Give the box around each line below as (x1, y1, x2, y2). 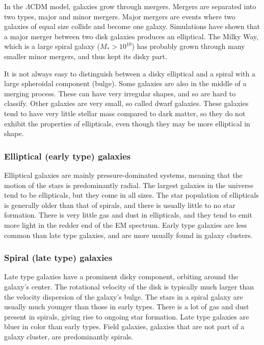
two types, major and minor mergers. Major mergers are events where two (4, 11, 235, 21)
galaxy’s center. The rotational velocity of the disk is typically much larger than (4, 281, 254, 291)
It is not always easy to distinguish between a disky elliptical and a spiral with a (4, 68, 255, 78)
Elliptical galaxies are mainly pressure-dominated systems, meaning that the (4, 169, 243, 180)
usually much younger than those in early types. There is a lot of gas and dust (4, 301, 249, 312)
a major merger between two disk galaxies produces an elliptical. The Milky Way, (4, 31, 258, 41)
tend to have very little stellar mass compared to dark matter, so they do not (4, 108, 246, 118)
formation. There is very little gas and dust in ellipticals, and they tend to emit (4, 209, 252, 220)
